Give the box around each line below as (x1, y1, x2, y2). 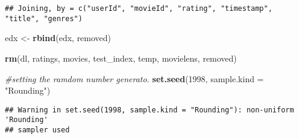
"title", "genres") (5, 14, 83, 23)
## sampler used (5, 126, 70, 134)
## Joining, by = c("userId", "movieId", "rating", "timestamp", (5, 4, 272, 13)
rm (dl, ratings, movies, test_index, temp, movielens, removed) (5, 51, 237, 64)
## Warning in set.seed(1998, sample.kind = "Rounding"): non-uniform (5, 105, 294, 114)
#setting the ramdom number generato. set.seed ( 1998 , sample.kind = (5, 72, 264, 85)
